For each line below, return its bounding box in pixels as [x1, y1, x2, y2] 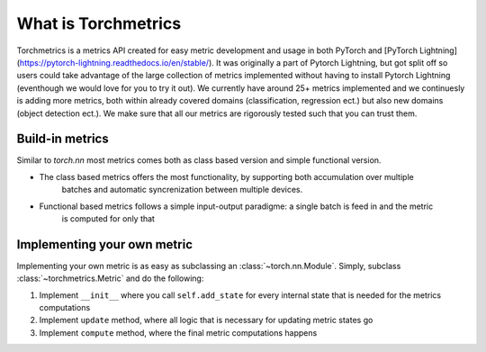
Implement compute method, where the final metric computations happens [39, 327, 318, 338]
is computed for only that [61, 212, 155, 224]
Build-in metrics [16, 131, 109, 147]
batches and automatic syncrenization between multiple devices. [61, 185, 303, 195]
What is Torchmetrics [16, 14, 182, 33]
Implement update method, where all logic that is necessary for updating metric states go [39, 315, 373, 326]
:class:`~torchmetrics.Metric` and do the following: [16, 273, 204, 284]
